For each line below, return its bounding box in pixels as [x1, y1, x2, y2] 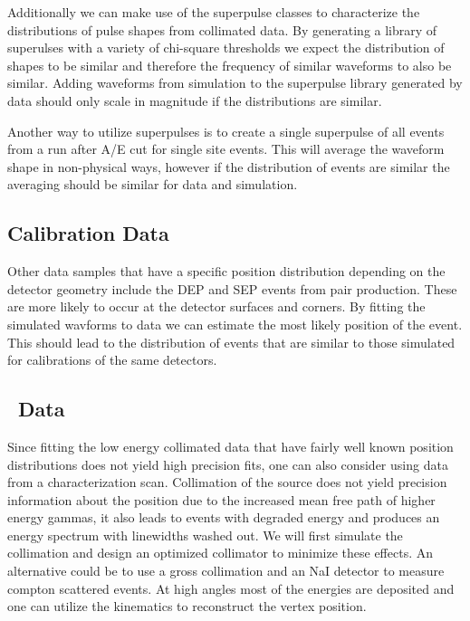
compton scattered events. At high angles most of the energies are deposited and [7, 578, 455, 597]
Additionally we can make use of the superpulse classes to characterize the [7, 3, 420, 21]
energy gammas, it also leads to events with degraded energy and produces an [7, 508, 440, 527]
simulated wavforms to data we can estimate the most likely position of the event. [7, 314, 463, 333]
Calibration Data [7, 219, 169, 247]
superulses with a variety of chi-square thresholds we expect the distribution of [7, 38, 445, 57]
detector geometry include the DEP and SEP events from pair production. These [7, 279, 457, 298]
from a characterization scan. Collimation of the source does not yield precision [7, 473, 447, 492]
